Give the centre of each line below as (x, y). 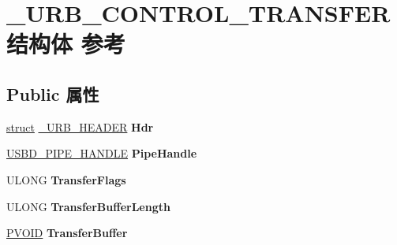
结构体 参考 (66, 44)
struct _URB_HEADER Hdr (80, 126)
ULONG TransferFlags (66, 179)
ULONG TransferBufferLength (88, 206)
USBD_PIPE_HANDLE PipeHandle (102, 153)
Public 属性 (53, 93)
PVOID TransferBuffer (67, 233)
